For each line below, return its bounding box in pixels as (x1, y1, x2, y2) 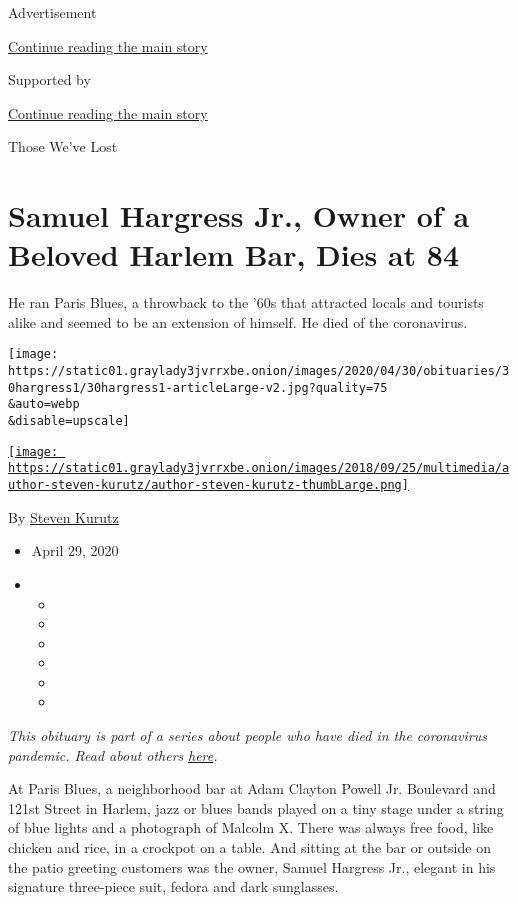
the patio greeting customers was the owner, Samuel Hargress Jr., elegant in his (8, 856, 496, 877)
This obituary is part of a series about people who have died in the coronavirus (8, 725, 487, 746)
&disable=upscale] (8, 414, 130, 429)
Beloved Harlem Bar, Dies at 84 (8, 234, 460, 275)
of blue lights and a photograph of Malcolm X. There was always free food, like (8, 817, 494, 838)
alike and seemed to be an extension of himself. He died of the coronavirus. (8, 311, 468, 332)
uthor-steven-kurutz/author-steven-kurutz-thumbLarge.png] (8, 478, 409, 493)
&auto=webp (8, 397, 80, 412)
